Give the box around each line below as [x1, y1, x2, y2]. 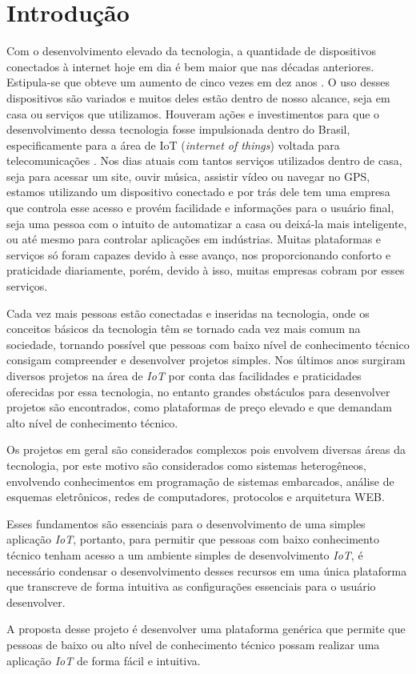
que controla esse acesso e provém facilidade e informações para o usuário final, [6, 199, 394, 216]
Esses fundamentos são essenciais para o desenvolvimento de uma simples [6, 515, 366, 532]
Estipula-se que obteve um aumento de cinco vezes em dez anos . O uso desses [6, 74, 390, 90]
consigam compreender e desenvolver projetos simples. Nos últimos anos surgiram [6, 351, 406, 368]
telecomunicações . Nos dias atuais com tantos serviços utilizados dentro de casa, [6, 152, 402, 169]
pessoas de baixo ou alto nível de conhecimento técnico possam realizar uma [6, 636, 380, 652]
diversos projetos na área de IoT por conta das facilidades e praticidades [6, 367, 362, 383]
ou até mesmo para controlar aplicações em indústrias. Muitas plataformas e [6, 231, 382, 247]
